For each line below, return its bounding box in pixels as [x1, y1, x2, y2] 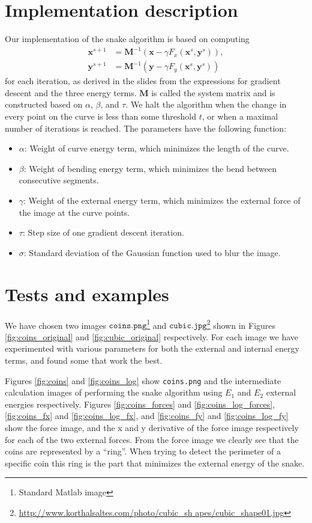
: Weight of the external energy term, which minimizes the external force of [23, 194, 301, 207]
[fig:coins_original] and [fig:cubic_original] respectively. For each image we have [5, 330, 299, 343]
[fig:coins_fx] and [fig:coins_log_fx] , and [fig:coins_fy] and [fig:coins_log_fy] [5, 409, 289, 422]
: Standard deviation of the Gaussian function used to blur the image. [23, 246, 281, 258]
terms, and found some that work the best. [5, 353, 163, 366]
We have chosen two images [5, 319, 106, 331]
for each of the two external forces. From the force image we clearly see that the [5, 433, 299, 445]
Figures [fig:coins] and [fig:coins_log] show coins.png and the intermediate [5, 374, 281, 387]
